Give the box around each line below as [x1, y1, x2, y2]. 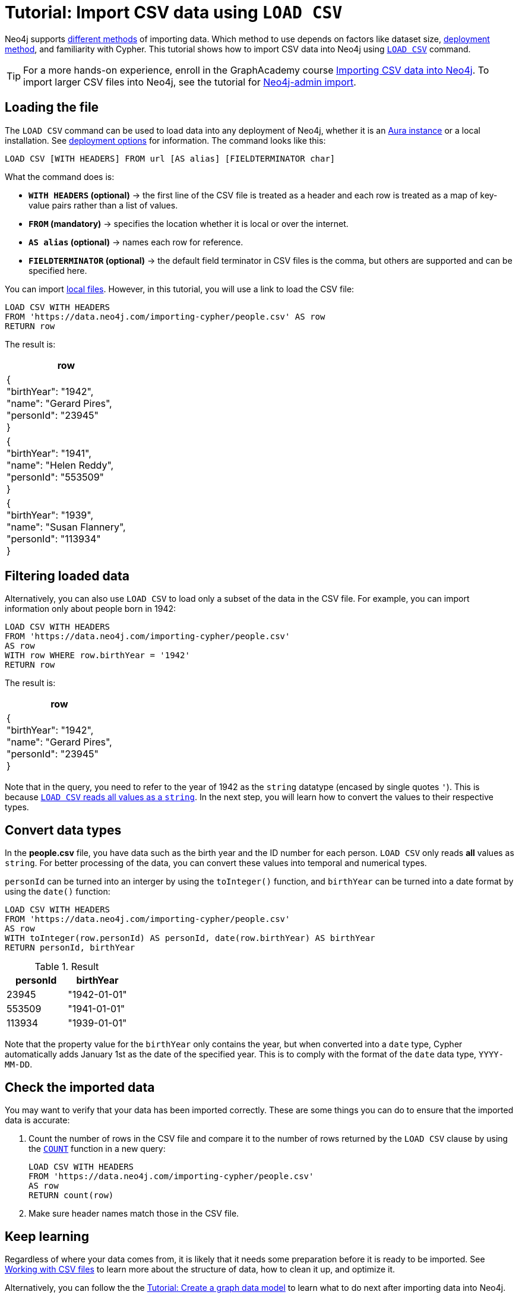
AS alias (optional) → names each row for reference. [29, 236, 243, 247]
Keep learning [5, 1228, 89, 1244]
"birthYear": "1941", [7, 447, 91, 459]
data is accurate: [5, 1115, 70, 1126]
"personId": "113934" [7, 532, 101, 545]
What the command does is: [5, 171, 115, 182]
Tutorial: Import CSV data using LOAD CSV [5, 2, 343, 23]
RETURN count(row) [29, 1190, 114, 1201]
